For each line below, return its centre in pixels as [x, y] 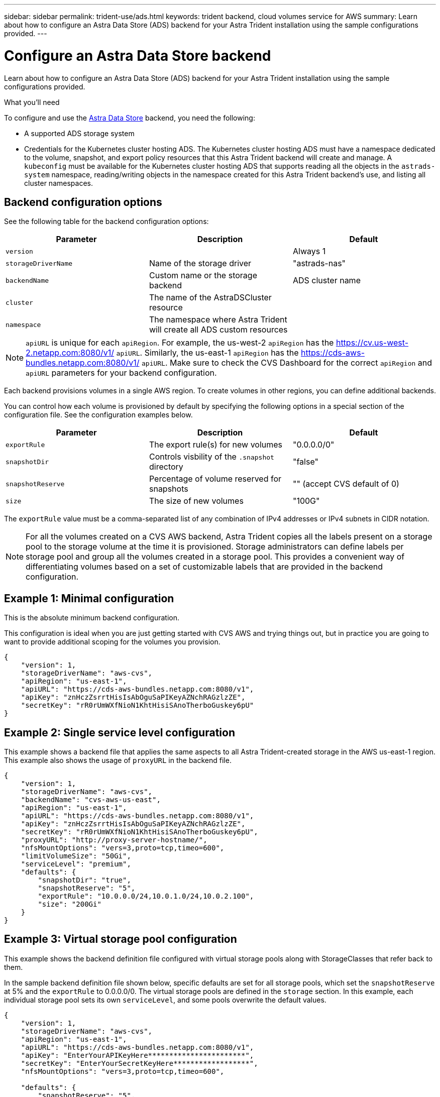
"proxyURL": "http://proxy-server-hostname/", [114, 840]
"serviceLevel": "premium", [76, 864]
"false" [305, 462]
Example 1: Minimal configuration [89, 598]
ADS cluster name [326, 281]
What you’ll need [32, 102]
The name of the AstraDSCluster [210, 298]
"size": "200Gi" [70, 904]
